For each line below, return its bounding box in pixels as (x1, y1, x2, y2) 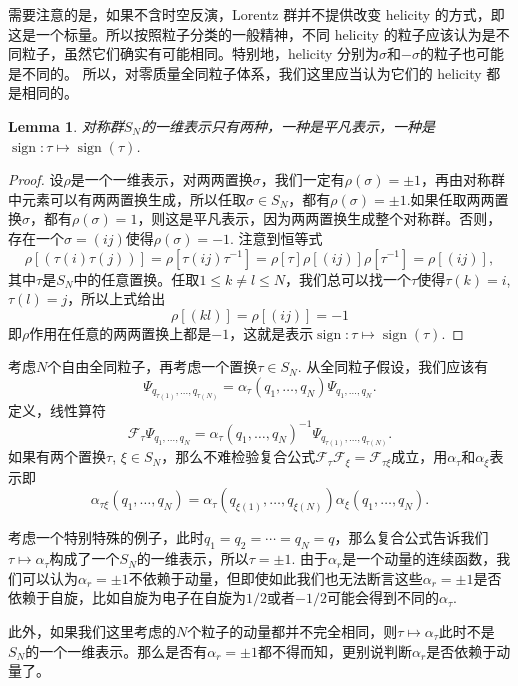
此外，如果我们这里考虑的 (8, 620, 176, 641)
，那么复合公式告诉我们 (334, 527, 489, 548)
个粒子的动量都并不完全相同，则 (187, 620, 398, 641)
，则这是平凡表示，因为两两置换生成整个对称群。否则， (137, 208, 502, 229)
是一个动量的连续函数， (342, 548, 497, 569)
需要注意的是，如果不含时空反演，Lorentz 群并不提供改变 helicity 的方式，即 (8, 4, 505, 24)
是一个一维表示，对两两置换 (70, 169, 253, 190)
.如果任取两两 (406, 188, 495, 209)
